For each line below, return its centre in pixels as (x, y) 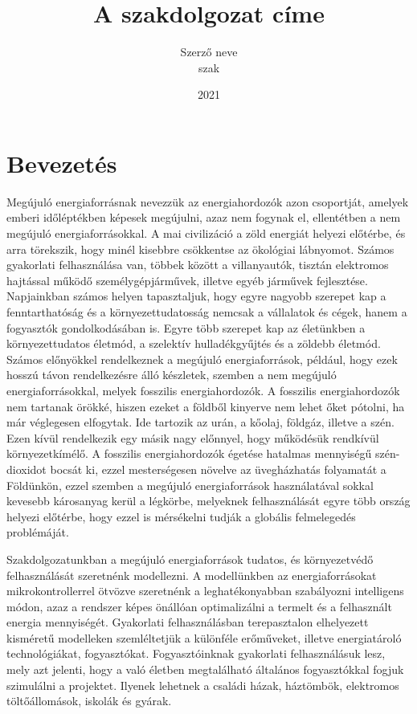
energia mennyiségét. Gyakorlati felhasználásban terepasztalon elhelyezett (188, 622)
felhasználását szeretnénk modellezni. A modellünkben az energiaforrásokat (192, 575)
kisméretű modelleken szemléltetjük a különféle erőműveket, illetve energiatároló (204, 637)
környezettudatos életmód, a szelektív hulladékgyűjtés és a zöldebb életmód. (194, 343)
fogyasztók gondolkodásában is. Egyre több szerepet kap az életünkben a (186, 327)
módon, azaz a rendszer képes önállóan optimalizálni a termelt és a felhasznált (199, 606)
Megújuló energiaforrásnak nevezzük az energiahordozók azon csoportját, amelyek (208, 201)
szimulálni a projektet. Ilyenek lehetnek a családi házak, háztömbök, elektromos (203, 685)
